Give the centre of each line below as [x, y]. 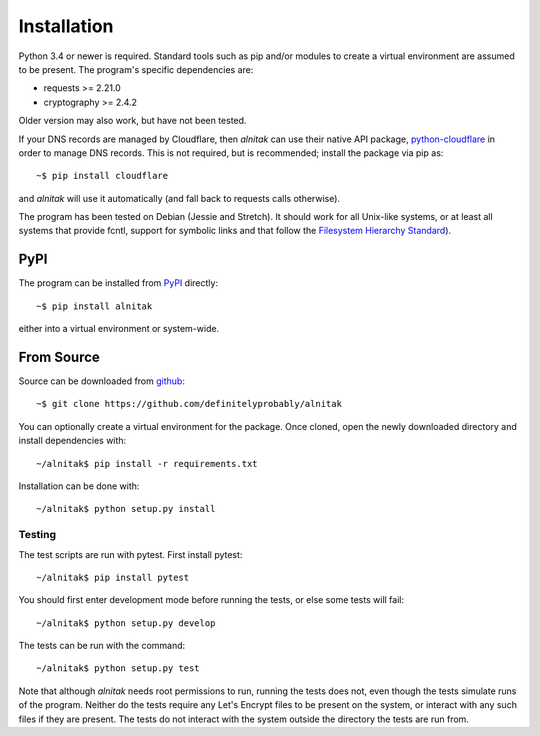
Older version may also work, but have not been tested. [132, 121]
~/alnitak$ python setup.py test [118, 668]
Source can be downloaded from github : [101, 381]
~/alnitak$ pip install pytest [113, 577]
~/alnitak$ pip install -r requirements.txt [147, 463]
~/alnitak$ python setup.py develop [126, 623]
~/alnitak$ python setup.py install [126, 509]
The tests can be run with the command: [102, 646]
